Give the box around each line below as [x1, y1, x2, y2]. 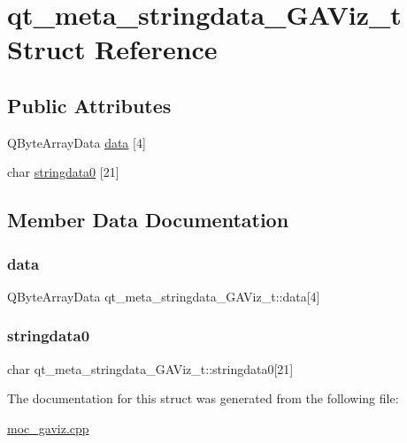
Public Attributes [7, 91, 172, 118]
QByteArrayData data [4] [7, 133, 146, 151]
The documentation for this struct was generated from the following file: [7, 389, 399, 408]
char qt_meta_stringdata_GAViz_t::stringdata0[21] [7, 359, 294, 378]
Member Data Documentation [7, 206, 289, 233]
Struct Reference [7, 31, 218, 67]
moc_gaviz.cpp [7, 418, 89, 437]
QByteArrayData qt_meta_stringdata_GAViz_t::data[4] [7, 286, 320, 305]
